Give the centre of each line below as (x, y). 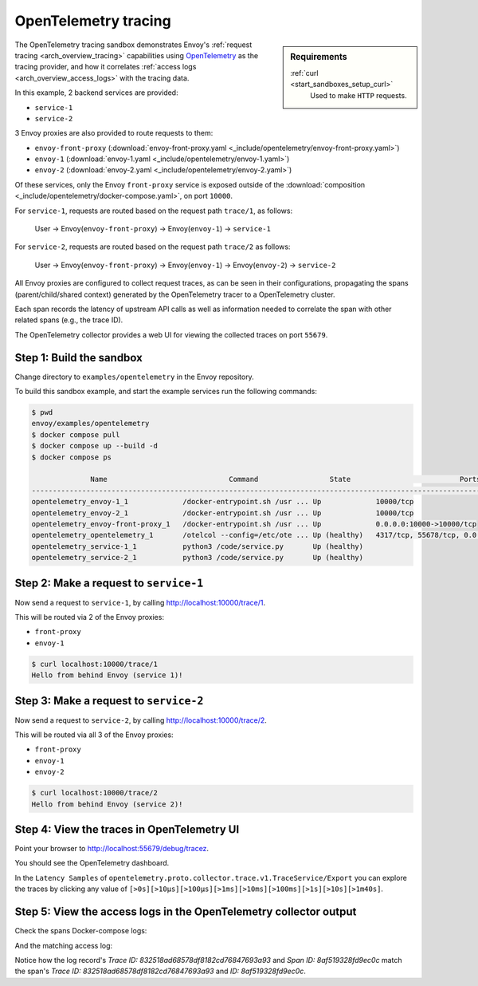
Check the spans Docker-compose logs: (81, 931)
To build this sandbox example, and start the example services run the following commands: (166, 392)
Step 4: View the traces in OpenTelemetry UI (127, 829)
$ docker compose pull (76, 434)
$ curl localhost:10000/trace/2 (95, 793)
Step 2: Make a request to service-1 (109, 583)
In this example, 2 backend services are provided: (96, 93)
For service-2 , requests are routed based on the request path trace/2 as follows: (153, 246)
